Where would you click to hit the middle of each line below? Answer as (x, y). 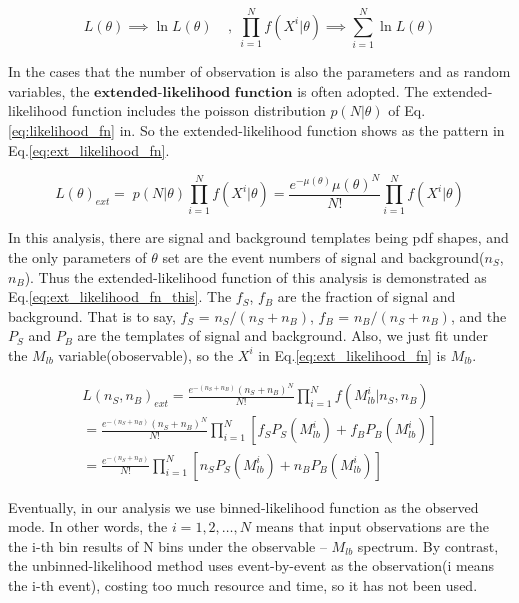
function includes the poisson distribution (198, 110)
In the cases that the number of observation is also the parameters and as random (259, 71)
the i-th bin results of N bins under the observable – (167, 545)
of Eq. (407, 110)
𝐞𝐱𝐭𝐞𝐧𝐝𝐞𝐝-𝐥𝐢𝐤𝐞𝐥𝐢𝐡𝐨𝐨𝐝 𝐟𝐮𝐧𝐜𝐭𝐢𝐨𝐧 (193, 92)
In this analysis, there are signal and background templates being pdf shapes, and (258, 237)
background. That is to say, (92, 315)
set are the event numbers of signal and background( (323, 256)
